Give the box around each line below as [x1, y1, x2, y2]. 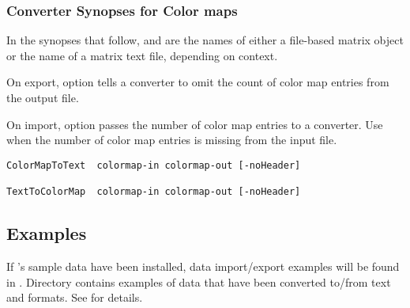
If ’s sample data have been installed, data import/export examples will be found [6, 257, 400, 274]
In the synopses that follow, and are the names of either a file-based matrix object [6, 32, 404, 48]
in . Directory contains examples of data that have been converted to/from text [6, 273, 391, 290]
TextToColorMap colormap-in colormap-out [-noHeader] [6, 186, 301, 198]
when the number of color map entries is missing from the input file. [6, 131, 337, 148]
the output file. [6, 89, 79, 105]
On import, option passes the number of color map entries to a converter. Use [6, 116, 383, 132]
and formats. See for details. [6, 289, 143, 306]
